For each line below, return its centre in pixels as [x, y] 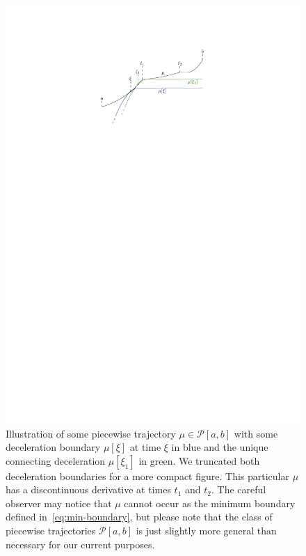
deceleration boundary [53, 447]
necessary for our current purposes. [80, 544]
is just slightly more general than [206, 531]
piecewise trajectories [51, 531]
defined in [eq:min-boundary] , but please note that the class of [139, 517]
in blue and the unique [220, 447]
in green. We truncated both [199, 460]
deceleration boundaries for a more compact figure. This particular [148, 476]
